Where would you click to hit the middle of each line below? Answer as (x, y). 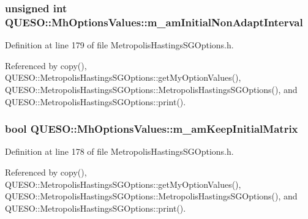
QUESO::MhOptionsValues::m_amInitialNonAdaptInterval (154, 22)
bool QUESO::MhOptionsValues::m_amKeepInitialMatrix (152, 129)
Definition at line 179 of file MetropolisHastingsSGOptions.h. (119, 45)
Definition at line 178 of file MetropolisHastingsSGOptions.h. (119, 151)
